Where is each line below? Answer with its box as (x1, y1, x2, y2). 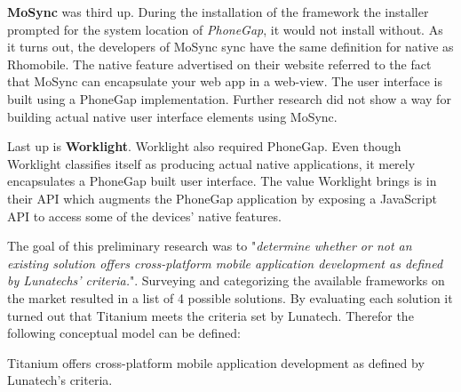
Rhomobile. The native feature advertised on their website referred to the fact (7, 54, 432, 73)
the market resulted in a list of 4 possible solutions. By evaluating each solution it (7, 288, 453, 307)
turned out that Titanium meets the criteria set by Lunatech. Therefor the (7, 306, 414, 324)
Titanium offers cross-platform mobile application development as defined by (7, 353, 425, 372)
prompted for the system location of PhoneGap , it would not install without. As (7, 20, 443, 38)
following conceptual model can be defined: (7, 324, 241, 342)
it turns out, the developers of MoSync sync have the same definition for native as (7, 37, 454, 56)
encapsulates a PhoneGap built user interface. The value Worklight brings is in (7, 172, 437, 190)
